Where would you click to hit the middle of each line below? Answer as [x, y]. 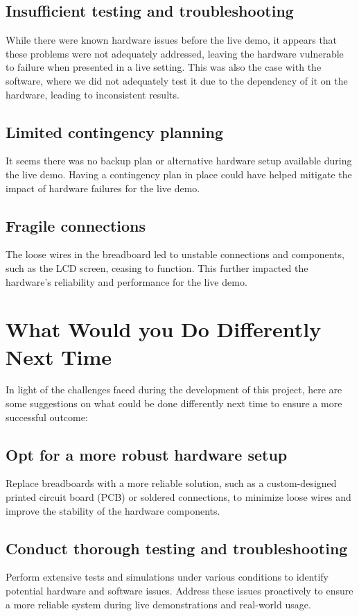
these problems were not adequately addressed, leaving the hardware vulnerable [175, 53]
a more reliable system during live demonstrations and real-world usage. [158, 604]
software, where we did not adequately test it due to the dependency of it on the [177, 80]
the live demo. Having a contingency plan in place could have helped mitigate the [179, 174]
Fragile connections [76, 225]
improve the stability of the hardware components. [113, 510]
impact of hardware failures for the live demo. [103, 188]
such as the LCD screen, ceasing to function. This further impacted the [157, 267]
